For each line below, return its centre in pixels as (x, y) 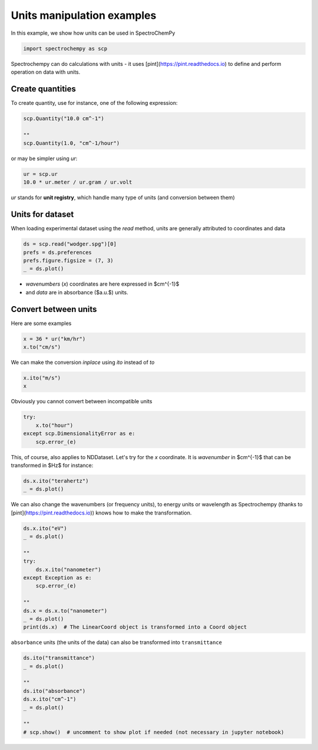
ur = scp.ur (41, 174)
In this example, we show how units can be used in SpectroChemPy (93, 33)
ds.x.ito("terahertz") (56, 481)
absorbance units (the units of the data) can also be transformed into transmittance (117, 642)
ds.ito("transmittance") (59, 658)
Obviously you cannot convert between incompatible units (82, 401)
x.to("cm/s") (42, 347)
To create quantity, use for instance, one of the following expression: (94, 102)
